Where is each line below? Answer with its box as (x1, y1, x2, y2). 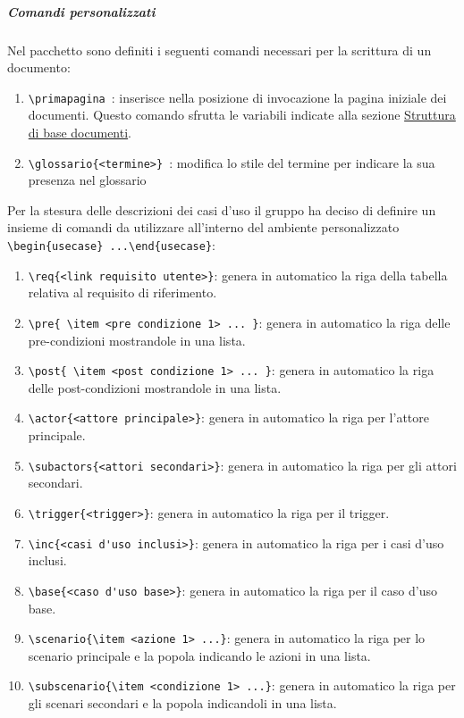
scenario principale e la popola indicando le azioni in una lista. (28, 646, 371, 664)
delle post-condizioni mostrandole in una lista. (28, 378, 282, 397)
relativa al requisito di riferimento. (28, 283, 217, 302)
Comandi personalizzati (7, 2, 156, 21)
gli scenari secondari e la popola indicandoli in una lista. (28, 694, 337, 712)
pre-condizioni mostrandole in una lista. (28, 330, 246, 349)
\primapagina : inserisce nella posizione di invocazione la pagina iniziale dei (28, 88, 447, 106)
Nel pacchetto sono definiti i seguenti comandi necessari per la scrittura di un (7, 40, 432, 59)
